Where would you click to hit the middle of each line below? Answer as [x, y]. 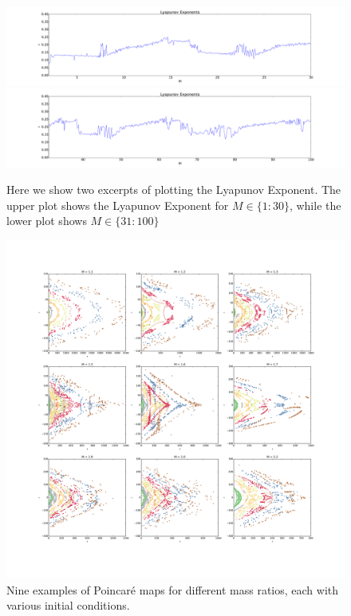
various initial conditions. [68, 605]
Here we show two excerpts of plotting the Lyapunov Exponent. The [174, 190]
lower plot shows [47, 221]
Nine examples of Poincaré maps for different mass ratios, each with [173, 589]
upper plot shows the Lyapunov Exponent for [118, 205]
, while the [315, 205]
